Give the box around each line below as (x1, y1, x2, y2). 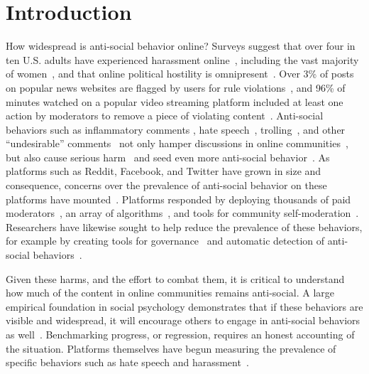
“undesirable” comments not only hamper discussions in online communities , (6, 136, 348, 151)
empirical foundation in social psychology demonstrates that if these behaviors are (6, 299, 363, 314)
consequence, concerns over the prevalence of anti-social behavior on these (6, 178, 327, 193)
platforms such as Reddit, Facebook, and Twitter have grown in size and (6, 164, 321, 178)
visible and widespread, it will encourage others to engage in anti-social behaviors (6, 313, 360, 328)
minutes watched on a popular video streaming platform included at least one (6, 94, 343, 109)
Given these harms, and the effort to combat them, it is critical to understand (6, 271, 345, 286)
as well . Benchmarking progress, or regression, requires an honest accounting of (6, 327, 355, 341)
